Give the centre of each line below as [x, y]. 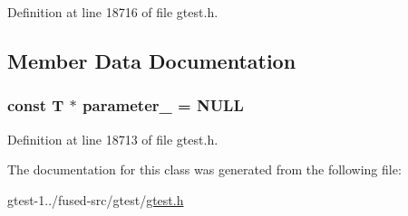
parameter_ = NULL [163, 105]
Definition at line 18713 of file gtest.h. [113, 139]
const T [36, 105]
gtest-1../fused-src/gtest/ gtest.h [96, 199]
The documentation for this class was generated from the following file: [204, 169]
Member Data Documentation [152, 60]
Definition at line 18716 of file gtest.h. [113, 12]
